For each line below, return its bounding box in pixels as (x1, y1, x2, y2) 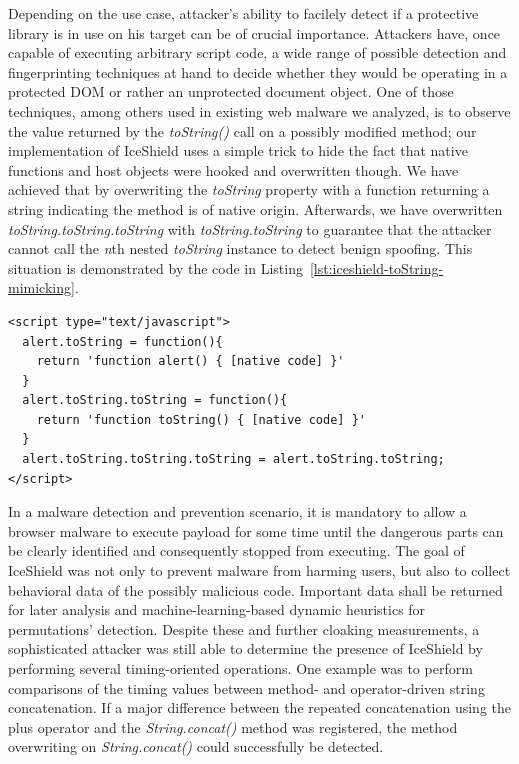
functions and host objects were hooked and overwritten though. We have (8, 159, 459, 180)
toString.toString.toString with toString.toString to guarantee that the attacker (8, 218, 492, 239)
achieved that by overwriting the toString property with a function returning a (8, 179, 490, 200)
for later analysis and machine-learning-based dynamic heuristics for (8, 599, 426, 620)
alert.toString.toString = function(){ (22, 393, 288, 408)
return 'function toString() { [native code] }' (36, 412, 366, 427)
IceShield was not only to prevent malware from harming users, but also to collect (8, 560, 511, 581)
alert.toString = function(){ (22, 334, 223, 349)
